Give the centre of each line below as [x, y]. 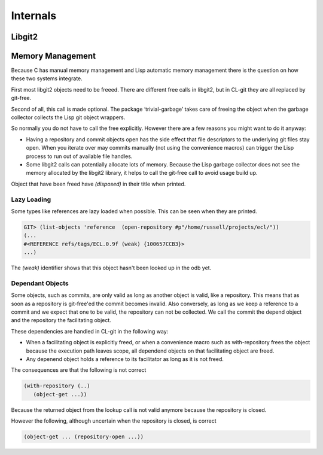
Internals [34, 16]
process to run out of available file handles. [79, 156]
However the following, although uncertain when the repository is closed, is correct [114, 421]
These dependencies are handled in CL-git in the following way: [90, 331]
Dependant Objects [40, 283]
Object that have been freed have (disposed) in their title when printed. [98, 184]
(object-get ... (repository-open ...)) [83, 437]
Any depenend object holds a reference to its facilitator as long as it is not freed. [125, 359]
